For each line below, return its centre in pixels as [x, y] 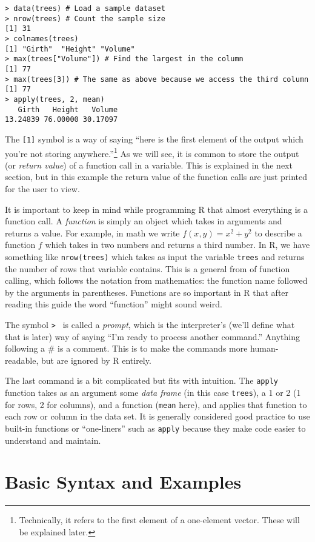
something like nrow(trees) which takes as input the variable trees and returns [155, 256]
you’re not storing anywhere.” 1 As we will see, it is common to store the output [152, 152]
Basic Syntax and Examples [123, 482]
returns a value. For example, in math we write [92, 233]
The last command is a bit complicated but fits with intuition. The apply [141, 380]
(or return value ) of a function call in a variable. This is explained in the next [149, 165]
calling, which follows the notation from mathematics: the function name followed [156, 280]
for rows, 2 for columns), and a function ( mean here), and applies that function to [156, 404]
